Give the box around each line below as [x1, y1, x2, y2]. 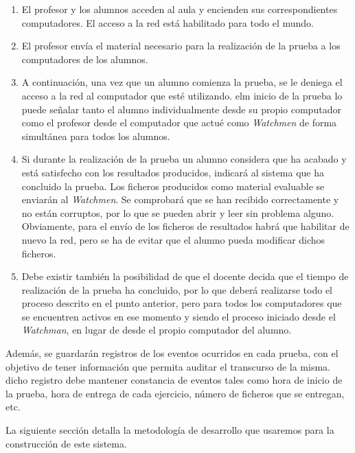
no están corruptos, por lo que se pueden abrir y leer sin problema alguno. [21, 205, 334, 220]
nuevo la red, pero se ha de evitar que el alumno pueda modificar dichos [21, 232, 325, 246]
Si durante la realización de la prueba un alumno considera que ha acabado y [21, 152, 347, 166]
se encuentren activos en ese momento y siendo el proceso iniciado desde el [21, 309, 336, 323]
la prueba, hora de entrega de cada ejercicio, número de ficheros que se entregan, [5, 386, 345, 400]
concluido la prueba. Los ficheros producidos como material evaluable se [21, 178, 325, 193]
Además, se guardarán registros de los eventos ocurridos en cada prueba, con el [5, 346, 339, 360]
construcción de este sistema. [5, 436, 127, 450]
